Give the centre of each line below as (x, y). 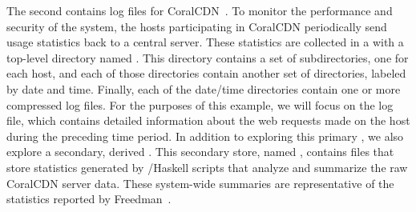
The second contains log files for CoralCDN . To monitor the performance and (200, 10)
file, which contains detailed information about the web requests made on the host (208, 120)
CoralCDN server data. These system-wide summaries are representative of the (200, 183)
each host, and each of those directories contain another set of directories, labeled (206, 73)
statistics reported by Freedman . (89, 199)
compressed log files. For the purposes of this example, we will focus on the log (200, 104)
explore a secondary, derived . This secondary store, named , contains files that (200, 152)
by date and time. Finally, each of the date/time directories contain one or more (204, 88)
